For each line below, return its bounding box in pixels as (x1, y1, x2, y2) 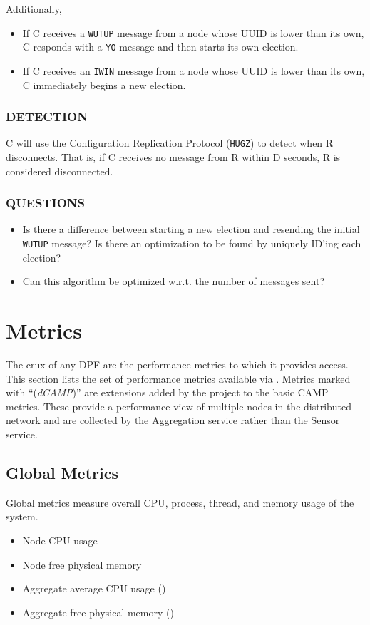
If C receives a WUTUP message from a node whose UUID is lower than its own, (22, 25, 364, 40)
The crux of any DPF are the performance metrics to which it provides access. (6, 357, 349, 371)
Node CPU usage (22, 532, 98, 547)
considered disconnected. (6, 163, 113, 178)
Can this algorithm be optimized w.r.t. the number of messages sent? (22, 274, 324, 289)
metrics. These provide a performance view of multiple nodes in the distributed (6, 398, 352, 413)
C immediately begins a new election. (22, 77, 186, 92)
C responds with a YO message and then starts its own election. (22, 39, 299, 54)
